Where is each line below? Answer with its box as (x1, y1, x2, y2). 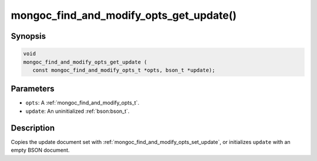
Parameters (11, 84, 55, 94)
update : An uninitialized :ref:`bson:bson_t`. (25, 108, 130, 115)
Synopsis (11, 31, 46, 41)
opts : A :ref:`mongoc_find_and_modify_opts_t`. (25, 99, 140, 106)
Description (11, 123, 55, 133)
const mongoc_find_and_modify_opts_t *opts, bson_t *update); (32, 66, 215, 73)
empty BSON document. (11, 147, 70, 154)
